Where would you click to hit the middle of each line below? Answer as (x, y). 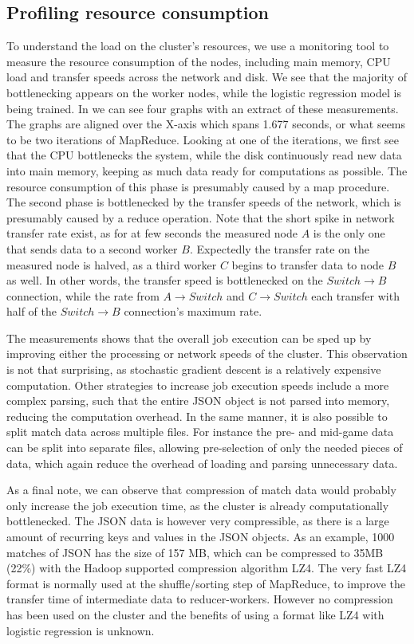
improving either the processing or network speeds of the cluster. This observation (207, 353)
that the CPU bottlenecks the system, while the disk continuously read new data (204, 155)
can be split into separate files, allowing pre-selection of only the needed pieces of (205, 448)
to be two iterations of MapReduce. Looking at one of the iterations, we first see (203, 139)
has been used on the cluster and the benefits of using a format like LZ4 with (195, 614)
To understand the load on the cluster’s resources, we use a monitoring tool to (198, 46)
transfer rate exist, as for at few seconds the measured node (152, 233)
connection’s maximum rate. (193, 311)
